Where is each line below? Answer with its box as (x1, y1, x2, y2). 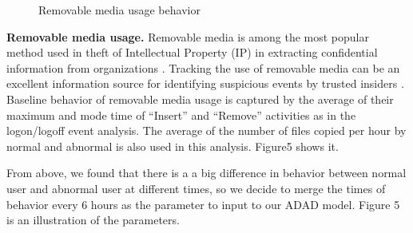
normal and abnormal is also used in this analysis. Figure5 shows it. (6, 137, 339, 154)
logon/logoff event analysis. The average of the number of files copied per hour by (6, 122, 407, 139)
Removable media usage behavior (38, 2, 201, 18)
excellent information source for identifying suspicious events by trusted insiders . (6, 75, 404, 92)
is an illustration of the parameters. (6, 211, 180, 228)
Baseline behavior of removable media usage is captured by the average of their (6, 90, 394, 107)
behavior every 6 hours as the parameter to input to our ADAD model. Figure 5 (6, 195, 400, 212)
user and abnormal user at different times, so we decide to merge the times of (6, 180, 386, 196)
